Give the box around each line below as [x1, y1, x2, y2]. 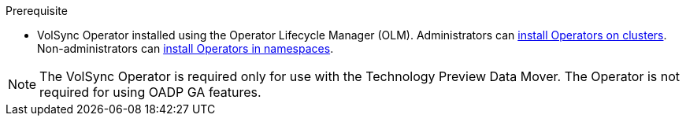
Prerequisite [6, 4, 68, 17]
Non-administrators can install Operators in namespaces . [37, 42, 334, 55]
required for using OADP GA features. [39, 84, 261, 100]
